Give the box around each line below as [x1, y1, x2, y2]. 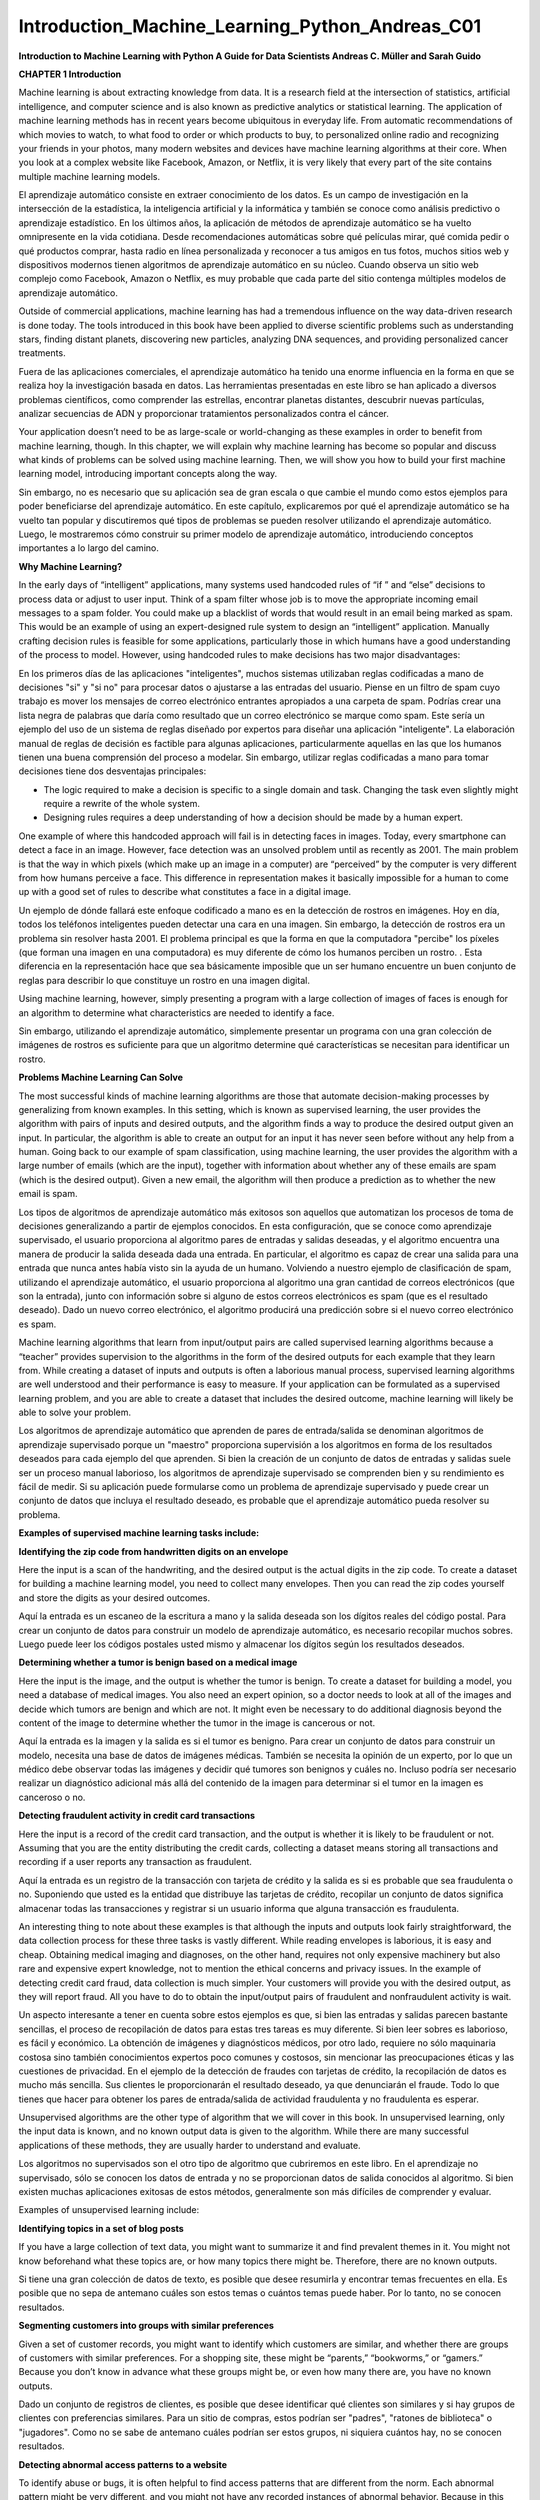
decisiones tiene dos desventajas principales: [18, 765, 207, 777]
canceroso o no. [18, 1791, 86, 1803]
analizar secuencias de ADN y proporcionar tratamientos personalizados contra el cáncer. [18, 407, 389, 419]
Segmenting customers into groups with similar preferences [18, 2320, 275, 2332]
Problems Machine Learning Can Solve [18, 1071, 184, 1084]
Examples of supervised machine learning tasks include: [18, 1527, 260, 1539]
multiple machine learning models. [18, 170, 161, 182]
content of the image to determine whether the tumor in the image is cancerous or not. [18, 1716, 375, 1729]
